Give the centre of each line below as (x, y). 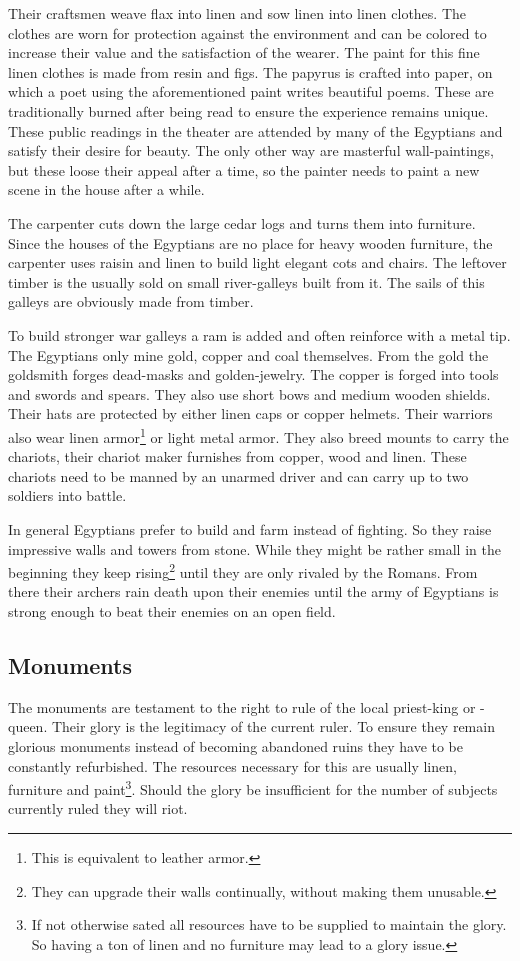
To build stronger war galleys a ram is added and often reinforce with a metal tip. (259, 334)
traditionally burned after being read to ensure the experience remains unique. (248, 110)
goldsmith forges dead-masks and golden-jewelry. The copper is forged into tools (253, 374)
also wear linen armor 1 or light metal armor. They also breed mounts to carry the (258, 435)
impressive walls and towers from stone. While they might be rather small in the (254, 548)
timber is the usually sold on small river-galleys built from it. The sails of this (246, 281)
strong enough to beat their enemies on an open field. (172, 610)
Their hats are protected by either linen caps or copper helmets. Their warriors (250, 413)
